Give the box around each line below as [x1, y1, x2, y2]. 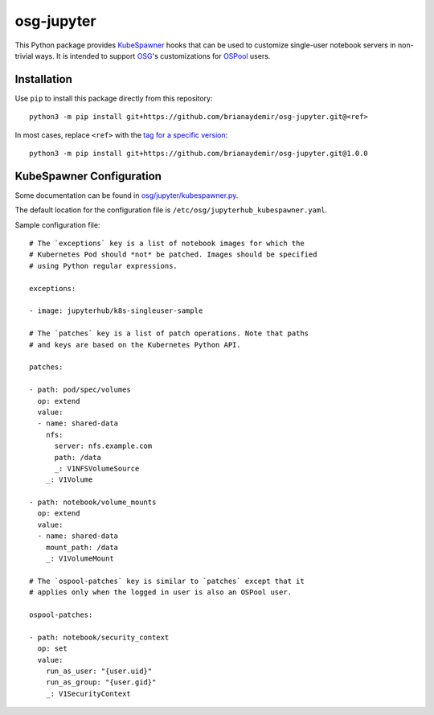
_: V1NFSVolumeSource [54, 463, 140, 473]
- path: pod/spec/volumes [29, 385, 132, 394]
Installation [14, 72, 72, 86]
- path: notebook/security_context [29, 632, 170, 642]
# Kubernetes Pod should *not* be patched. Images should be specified [29, 250, 317, 259]
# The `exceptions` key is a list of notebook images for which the [29, 239, 305, 249]
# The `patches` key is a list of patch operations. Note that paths [29, 329, 309, 338]
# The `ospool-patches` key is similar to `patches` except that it [29, 576, 305, 586]
